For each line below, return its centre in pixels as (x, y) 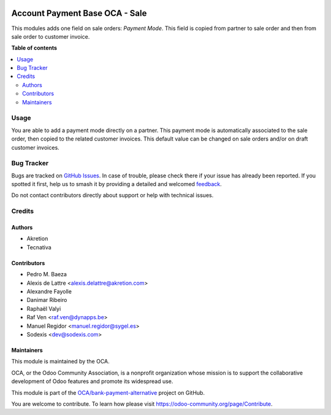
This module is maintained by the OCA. (60, 362)
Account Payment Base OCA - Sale (79, 13)
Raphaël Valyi (44, 308)
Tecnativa (39, 247)
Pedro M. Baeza (47, 274)
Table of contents (34, 48)
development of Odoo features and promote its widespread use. (92, 381)
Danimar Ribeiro (47, 300)
